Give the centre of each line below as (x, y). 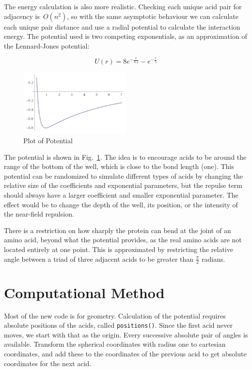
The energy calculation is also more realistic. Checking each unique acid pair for (123, 6)
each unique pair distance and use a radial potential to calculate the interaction (122, 26)
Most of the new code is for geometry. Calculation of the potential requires (115, 315)
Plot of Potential (48, 141)
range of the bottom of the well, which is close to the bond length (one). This (119, 166)
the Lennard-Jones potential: (47, 45)
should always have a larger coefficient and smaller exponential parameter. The (121, 195)
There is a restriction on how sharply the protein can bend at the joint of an (118, 230)
